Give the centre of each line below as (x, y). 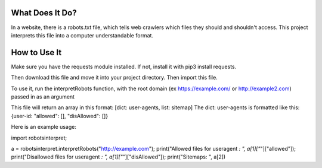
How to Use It (36, 53)
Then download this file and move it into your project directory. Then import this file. (114, 78)
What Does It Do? (44, 13)
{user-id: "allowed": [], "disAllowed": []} (60, 116)
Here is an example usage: (44, 127)
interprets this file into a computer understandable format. (82, 35)
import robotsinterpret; (39, 138)
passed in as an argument (43, 96)
